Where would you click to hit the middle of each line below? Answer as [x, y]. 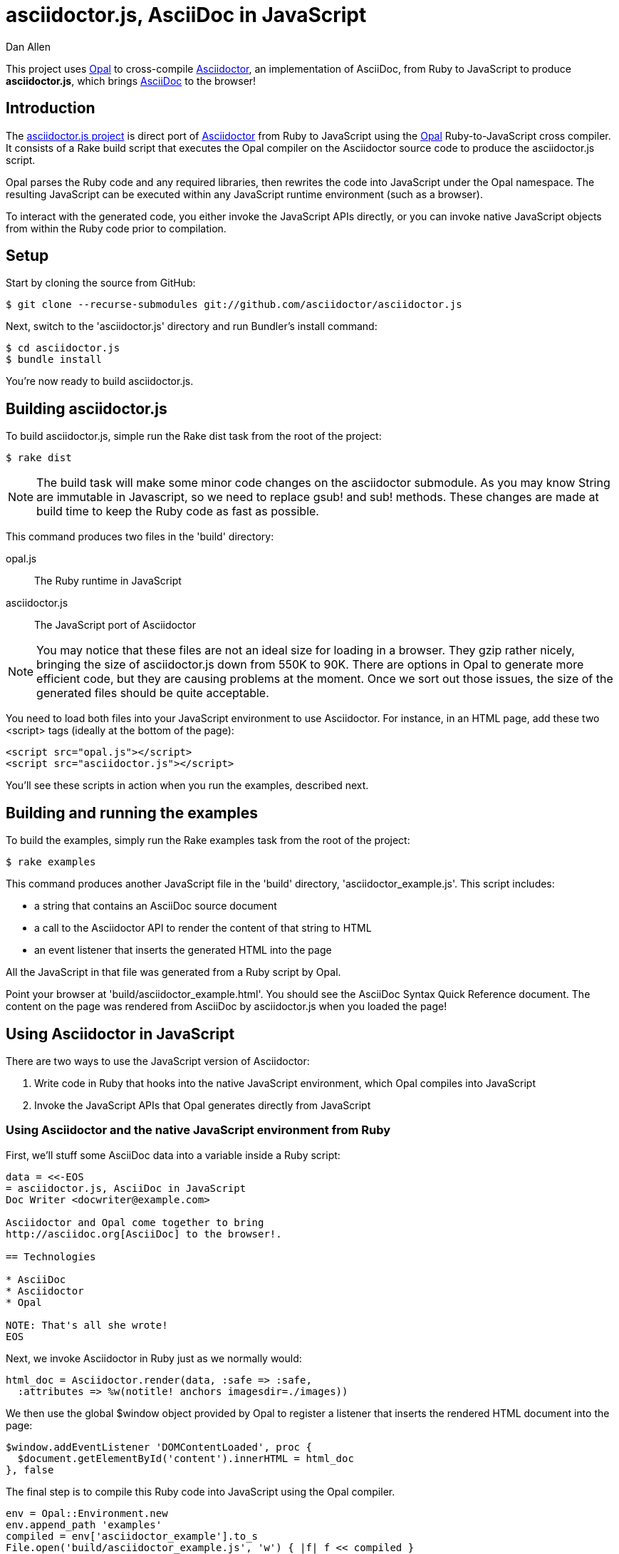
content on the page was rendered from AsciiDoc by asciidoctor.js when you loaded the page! [227, 1007]
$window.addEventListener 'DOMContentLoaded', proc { [159, 1447]
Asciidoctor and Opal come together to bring [135, 1222]
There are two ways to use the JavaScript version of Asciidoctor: [158, 1061]
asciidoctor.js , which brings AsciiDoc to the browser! [131, 81]
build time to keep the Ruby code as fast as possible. [178, 511]
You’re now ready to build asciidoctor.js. [100, 381]
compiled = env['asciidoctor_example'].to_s [132, 1536]
